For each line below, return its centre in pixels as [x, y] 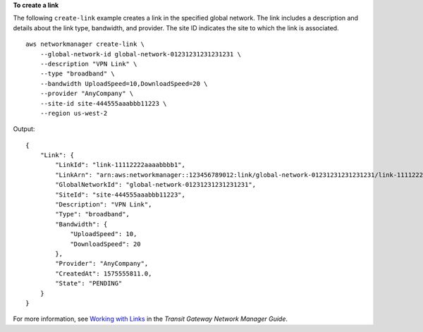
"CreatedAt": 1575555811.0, [104, 273]
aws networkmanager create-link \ [85, 44]
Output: [24, 129]
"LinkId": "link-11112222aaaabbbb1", [121, 165]
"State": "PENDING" [89, 283]
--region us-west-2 [74, 113]
